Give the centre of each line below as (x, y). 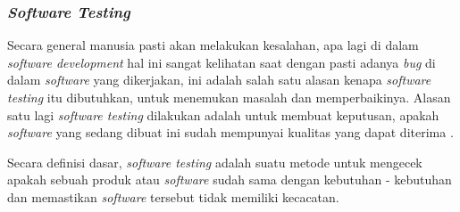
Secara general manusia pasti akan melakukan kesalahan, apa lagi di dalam (213, 45)
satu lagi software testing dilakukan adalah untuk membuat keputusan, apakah (223, 114)
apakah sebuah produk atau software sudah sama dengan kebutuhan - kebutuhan (230, 179)
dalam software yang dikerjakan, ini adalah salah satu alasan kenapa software (219, 80)
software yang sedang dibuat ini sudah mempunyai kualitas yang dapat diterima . (230, 132)
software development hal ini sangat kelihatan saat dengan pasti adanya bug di (222, 62)
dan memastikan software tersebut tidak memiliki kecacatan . (173, 196)
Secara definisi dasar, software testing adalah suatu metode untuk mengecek (215, 162)
